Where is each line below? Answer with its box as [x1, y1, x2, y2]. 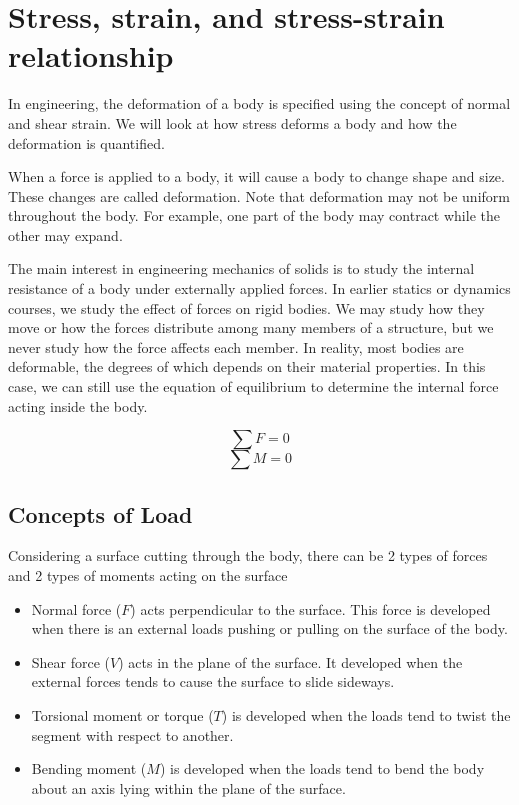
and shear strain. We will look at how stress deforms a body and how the [8, 112, 457, 133]
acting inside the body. [8, 395, 148, 416]
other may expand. [8, 224, 123, 245]
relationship [8, 35, 174, 76]
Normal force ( [31, 598, 122, 619]
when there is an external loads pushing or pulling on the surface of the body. [31, 618, 508, 639]
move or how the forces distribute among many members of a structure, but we [8, 317, 494, 338]
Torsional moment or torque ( [31, 704, 214, 725]
